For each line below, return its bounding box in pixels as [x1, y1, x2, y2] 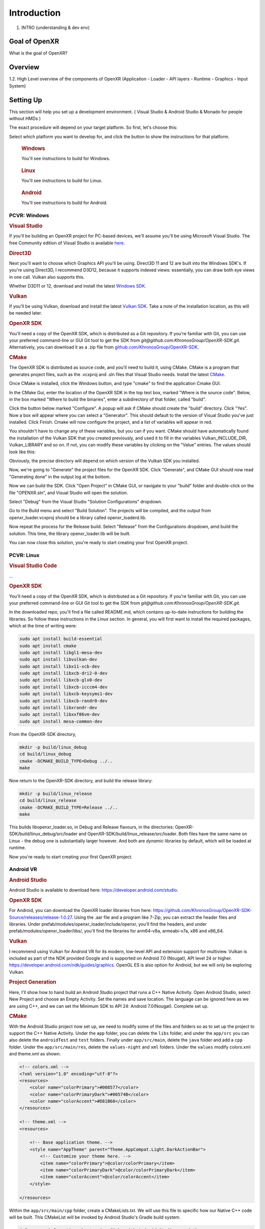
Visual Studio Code [9, 562, 57, 569]
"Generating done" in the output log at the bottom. [9, 473, 111, 479]
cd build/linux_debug [19, 751, 72, 757]
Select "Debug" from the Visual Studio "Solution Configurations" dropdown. [9, 498, 162, 504]
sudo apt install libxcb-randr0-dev [19, 698, 108, 703]
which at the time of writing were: [9, 623, 77, 629]
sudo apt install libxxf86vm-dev [19, 712, 100, 717]
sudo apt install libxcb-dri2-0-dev [19, 671, 108, 676]
